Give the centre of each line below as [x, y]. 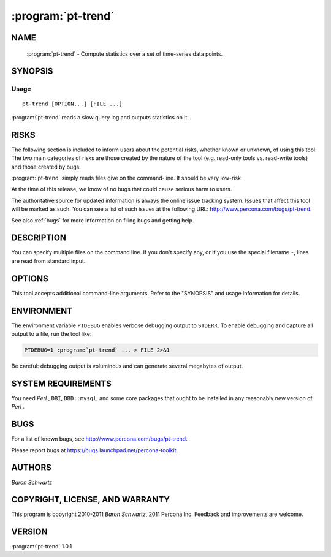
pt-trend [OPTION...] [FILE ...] [72, 104]
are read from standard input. [48, 261]
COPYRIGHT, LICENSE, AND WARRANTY [90, 500]
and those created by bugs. [46, 167]
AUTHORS [32, 468]
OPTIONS [30, 278]
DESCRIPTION [39, 238]
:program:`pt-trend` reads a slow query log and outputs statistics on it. [100, 117]
